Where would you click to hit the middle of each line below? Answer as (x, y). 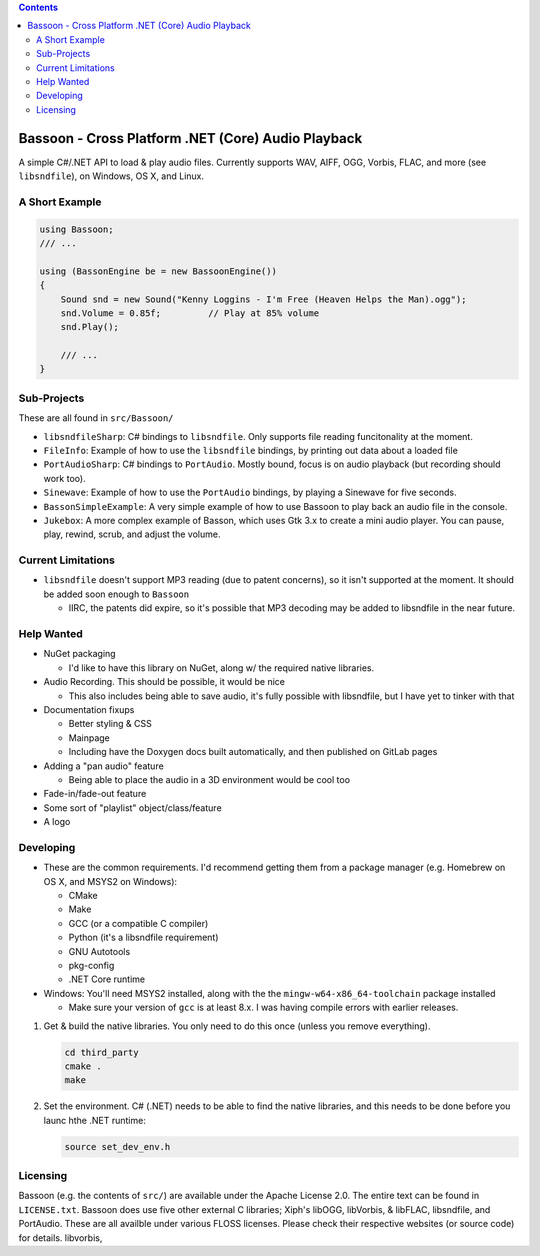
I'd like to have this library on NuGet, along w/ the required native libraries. (221, 667)
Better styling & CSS (110, 724)
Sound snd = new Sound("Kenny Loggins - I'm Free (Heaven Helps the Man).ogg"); (263, 299)
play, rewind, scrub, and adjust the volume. (132, 534)
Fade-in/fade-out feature (95, 794)
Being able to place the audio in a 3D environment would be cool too (209, 779)
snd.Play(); (90, 327)
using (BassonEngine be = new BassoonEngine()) (158, 271)
